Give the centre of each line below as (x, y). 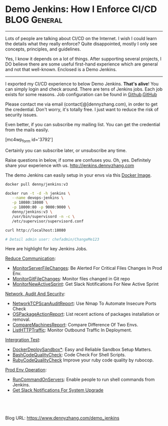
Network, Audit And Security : (35, 294)
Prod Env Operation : (26, 370)
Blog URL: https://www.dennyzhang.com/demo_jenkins (62, 418)
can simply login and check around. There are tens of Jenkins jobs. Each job (84, 89)
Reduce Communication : (30, 258)
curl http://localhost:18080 (35, 230)
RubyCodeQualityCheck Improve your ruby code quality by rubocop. (83, 360)
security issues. (21, 115)
